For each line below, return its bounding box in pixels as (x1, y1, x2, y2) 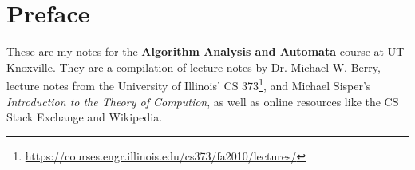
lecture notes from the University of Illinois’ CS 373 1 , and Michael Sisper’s (6, 75, 371, 93)
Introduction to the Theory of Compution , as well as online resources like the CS (6, 93, 399, 109)
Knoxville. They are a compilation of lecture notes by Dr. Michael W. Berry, (6, 58, 381, 75)
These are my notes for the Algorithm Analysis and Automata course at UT (6, 43, 405, 60)
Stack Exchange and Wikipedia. (6, 109, 163, 125)
